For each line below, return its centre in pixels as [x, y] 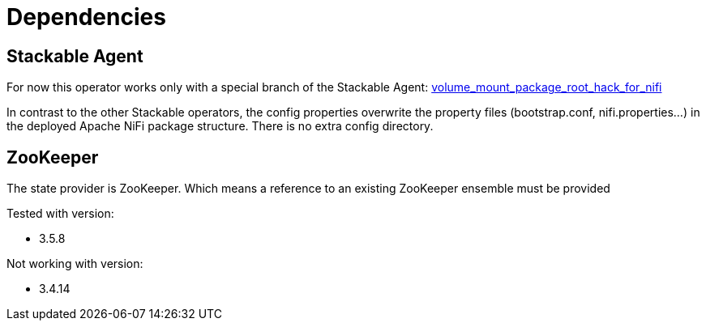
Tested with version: [60, 214]
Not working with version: [75, 264]
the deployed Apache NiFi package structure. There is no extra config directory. [220, 126]
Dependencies [86, 17]
